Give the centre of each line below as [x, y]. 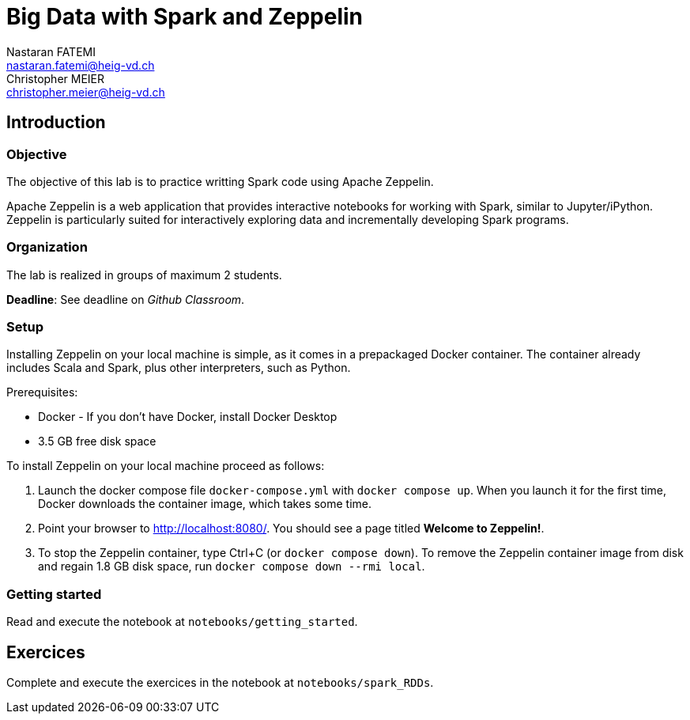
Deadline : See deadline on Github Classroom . [126, 299]
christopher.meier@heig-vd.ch [86, 92]
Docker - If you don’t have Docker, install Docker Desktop [188, 417]
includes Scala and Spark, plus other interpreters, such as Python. [179, 368]
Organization [47, 247]
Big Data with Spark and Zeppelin [185, 17]
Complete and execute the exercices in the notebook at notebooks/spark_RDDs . [220, 683]
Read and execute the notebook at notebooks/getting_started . [182, 622]
